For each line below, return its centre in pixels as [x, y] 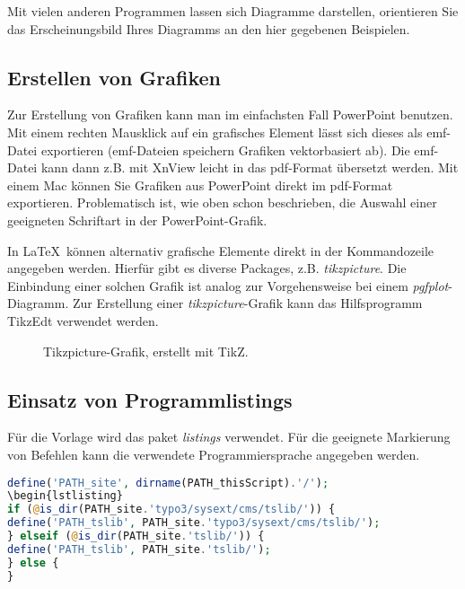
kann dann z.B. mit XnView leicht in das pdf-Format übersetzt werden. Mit [250, 167]
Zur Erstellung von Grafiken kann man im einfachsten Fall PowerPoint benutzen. [230, 114]
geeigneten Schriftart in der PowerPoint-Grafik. [137, 220]
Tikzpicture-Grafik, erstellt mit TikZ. [146, 351]
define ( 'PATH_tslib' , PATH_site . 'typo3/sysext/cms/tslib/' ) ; [194, 523]
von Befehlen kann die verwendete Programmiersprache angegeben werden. [214, 454]
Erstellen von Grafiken [114, 77]
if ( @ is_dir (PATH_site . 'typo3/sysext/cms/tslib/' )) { [171, 510]
